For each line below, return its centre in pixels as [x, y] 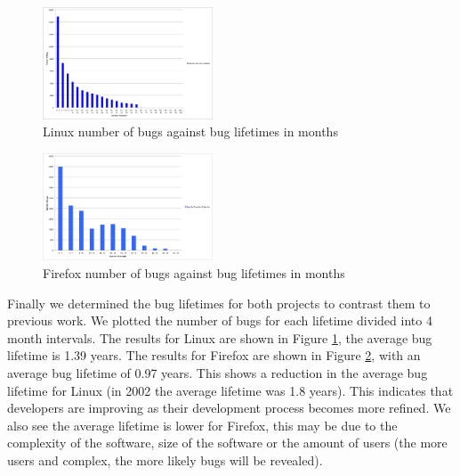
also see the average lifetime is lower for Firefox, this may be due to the [202, 425]
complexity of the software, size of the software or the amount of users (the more [227, 443]
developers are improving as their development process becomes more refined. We [229, 408]
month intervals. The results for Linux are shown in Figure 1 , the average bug [220, 337]
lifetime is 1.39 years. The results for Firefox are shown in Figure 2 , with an [214, 355]
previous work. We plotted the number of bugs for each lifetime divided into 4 [220, 320]
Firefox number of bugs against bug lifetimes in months [194, 273]
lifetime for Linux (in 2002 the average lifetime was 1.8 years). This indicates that [230, 390]
